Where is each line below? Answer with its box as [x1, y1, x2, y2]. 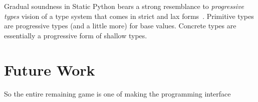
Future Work [4, 59, 95, 80]
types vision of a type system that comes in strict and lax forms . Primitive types [4, 10, 254, 21]
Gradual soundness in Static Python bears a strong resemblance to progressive [4, 1, 244, 11]
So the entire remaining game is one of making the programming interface [4, 88, 231, 99]
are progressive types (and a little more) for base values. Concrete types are [4, 20, 236, 31]
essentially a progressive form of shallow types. [4, 30, 147, 40]
